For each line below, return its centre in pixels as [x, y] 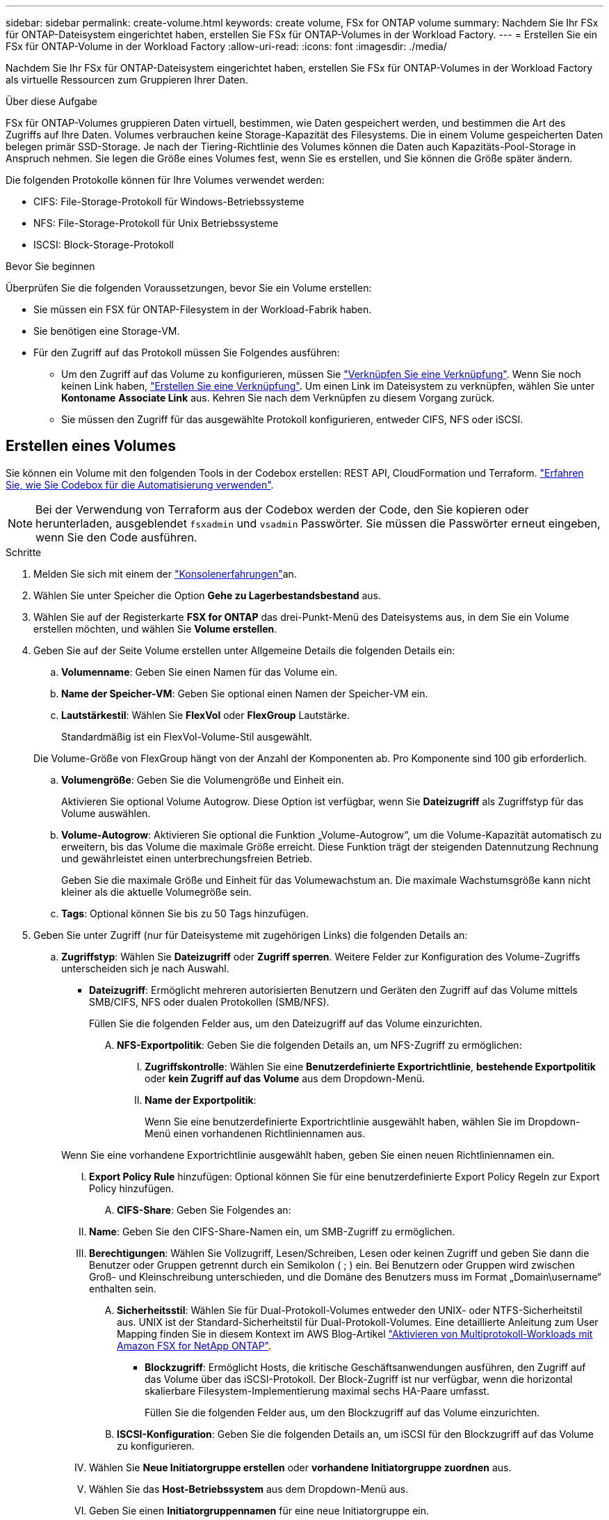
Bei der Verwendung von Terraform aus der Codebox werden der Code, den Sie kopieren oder [282, 509]
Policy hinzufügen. [132, 1188]
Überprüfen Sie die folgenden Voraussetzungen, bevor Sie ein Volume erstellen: [189, 288]
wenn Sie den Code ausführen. [116, 537]
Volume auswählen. [106, 813]
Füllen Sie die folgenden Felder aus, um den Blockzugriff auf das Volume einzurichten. [342, 1412]
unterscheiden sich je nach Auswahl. [145, 968]
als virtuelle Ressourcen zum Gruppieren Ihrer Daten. [127, 80]
